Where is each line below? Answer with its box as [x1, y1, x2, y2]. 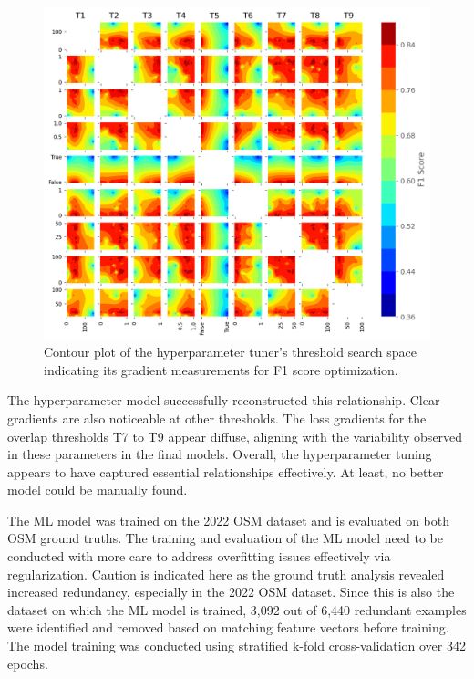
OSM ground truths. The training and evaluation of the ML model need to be [7, 528, 444, 548]
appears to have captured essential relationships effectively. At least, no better [7, 462, 444, 481]
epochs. [7, 653, 48, 673]
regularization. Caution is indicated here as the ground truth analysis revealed [7, 564, 445, 583]
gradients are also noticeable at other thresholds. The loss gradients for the [7, 408, 427, 427]
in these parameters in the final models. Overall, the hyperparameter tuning [7, 444, 432, 464]
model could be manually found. [7, 480, 188, 499]
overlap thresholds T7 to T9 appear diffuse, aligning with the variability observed [7, 426, 463, 445]
